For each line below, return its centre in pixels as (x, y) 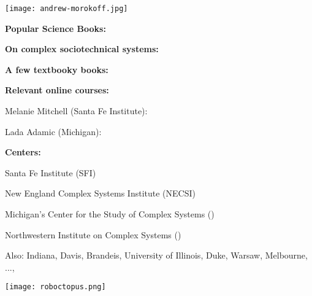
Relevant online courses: (57, 90)
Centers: (23, 152)
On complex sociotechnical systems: (82, 49)
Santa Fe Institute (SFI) (51, 172)
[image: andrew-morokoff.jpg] (67, 9)
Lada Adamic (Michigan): (53, 131)
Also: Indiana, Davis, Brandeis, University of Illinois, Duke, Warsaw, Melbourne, (156, 255)
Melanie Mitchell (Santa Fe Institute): (76, 111)
